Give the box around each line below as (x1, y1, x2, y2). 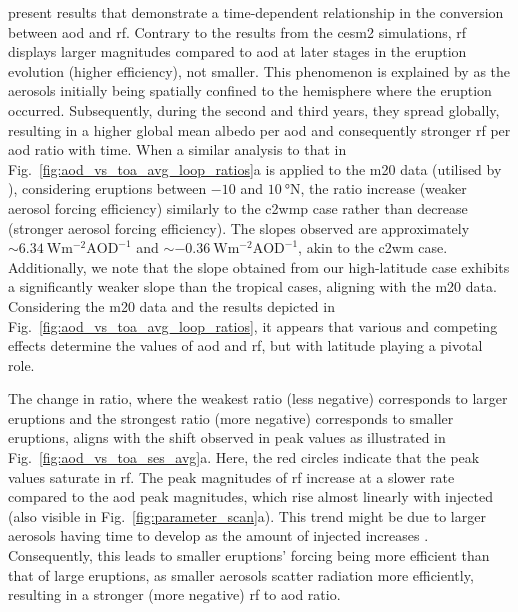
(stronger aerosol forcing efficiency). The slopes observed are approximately (8, 217, 470, 238)
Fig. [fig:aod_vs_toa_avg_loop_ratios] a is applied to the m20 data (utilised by (8, 158, 502, 179)
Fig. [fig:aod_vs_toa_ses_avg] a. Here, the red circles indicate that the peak (8, 447, 480, 468)
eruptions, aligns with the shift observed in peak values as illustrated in (8, 427, 446, 448)
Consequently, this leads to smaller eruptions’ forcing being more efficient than (8, 545, 490, 566)
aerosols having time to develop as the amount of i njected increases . (8, 525, 429, 546)
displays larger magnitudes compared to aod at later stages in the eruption (8, 41, 467, 62)
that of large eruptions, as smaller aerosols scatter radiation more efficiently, (8, 564, 474, 585)
